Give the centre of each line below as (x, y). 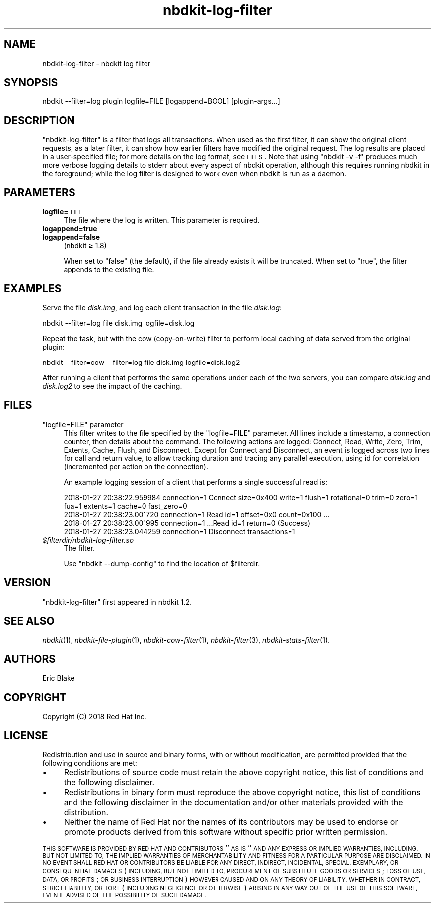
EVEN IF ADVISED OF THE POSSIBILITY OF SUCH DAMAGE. (124, 895)
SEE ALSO (29, 621)
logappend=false (71, 237)
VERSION (28, 583)
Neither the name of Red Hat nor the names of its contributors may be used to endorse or (231, 822)
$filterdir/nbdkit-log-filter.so (88, 540)
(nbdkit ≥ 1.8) (85, 246)
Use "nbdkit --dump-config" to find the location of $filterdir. (162, 563)
